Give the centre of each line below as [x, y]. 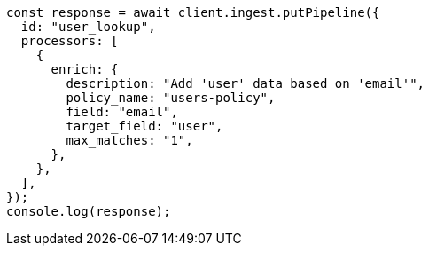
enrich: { [85, 69]
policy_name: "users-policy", [171, 98]
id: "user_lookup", [88, 27]
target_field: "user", [144, 126]
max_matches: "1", [129, 140]
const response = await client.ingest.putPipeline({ [193, 12]
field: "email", [122, 112]
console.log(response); [89, 211]
